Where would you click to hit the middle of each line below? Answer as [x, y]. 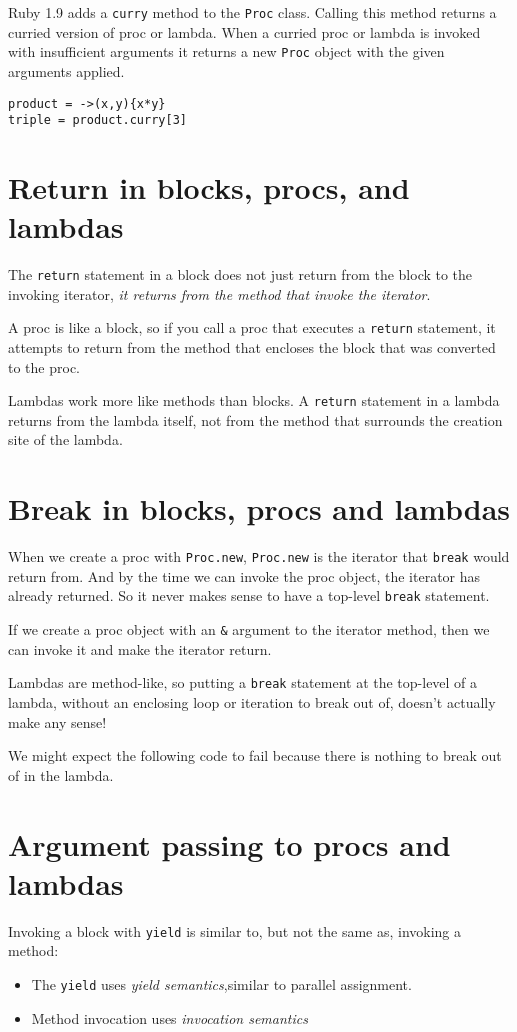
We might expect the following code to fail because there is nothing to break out [255, 755]
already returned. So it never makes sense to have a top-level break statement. [249, 595]
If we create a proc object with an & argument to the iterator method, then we [249, 629]
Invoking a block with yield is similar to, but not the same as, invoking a [235, 930]
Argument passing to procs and [229, 843]
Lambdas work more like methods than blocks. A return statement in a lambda [254, 400]
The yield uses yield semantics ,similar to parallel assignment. [221, 983]
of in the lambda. [61, 774]
